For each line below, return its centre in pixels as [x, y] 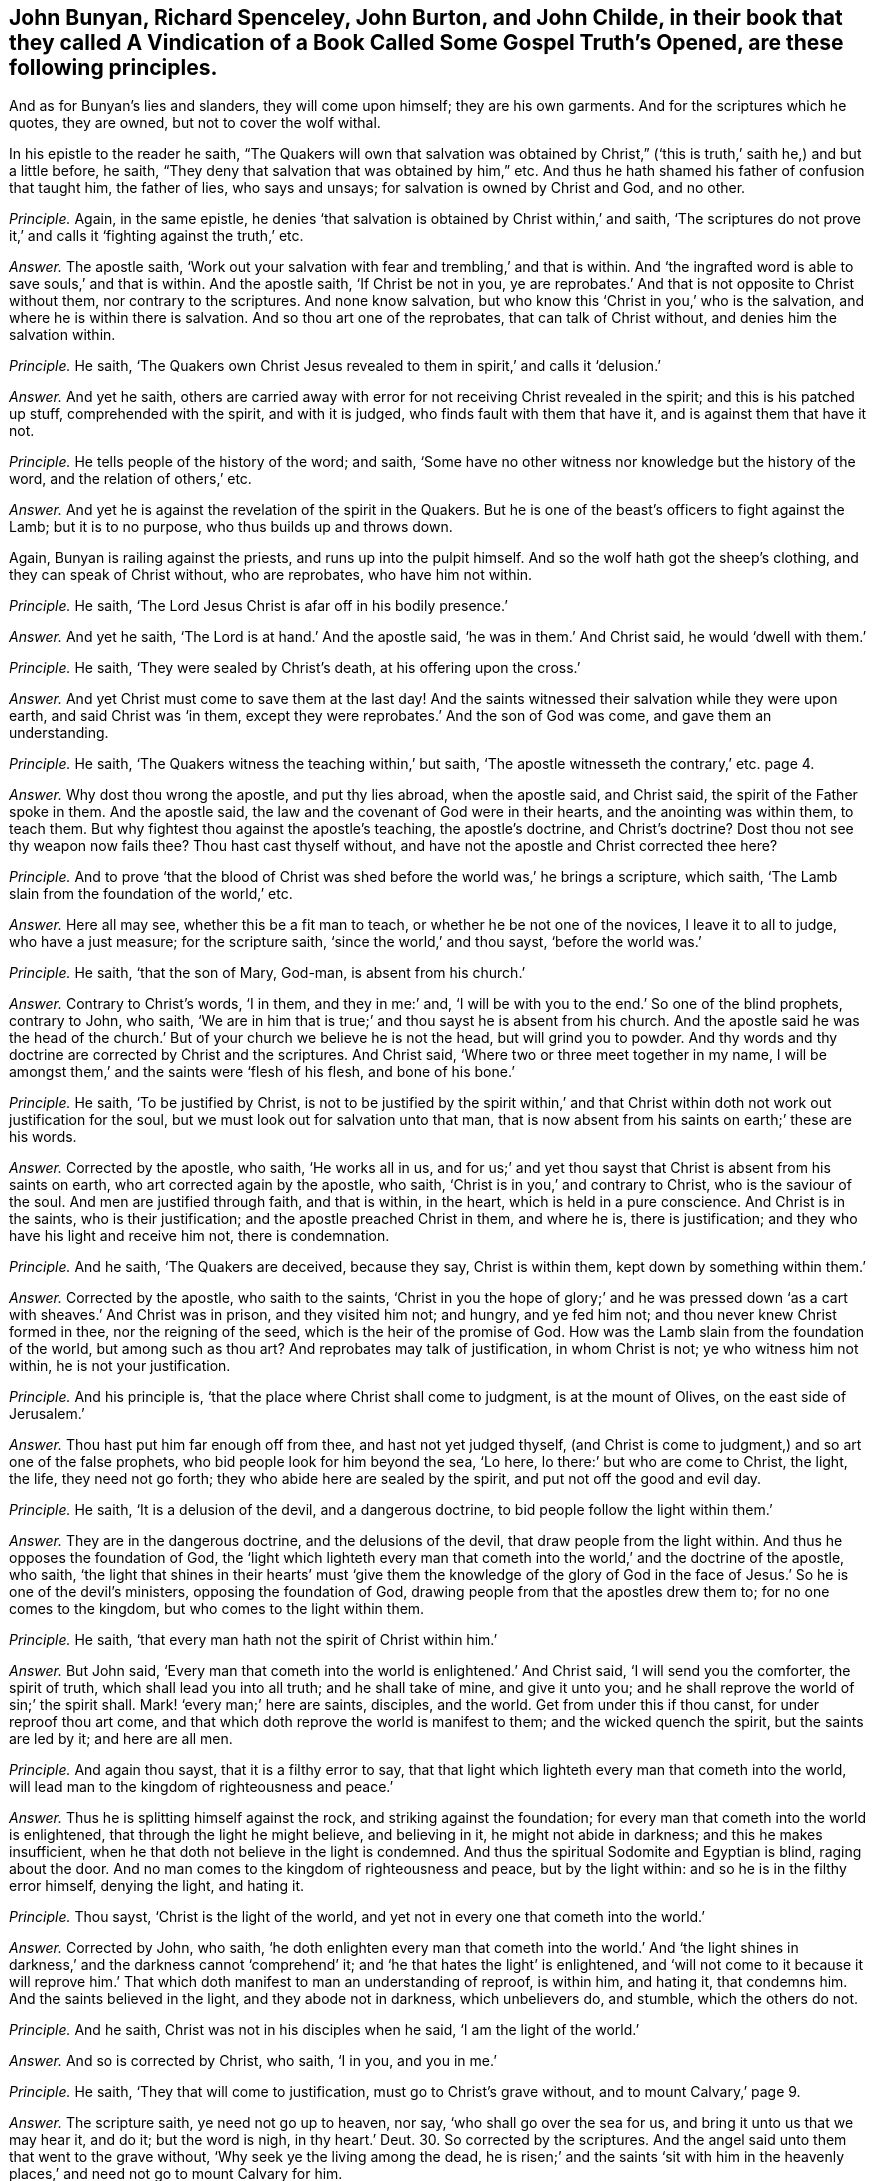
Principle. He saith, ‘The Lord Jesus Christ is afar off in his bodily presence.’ [258, 606]
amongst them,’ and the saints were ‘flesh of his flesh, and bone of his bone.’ [262, 1072]
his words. [43, 1137]
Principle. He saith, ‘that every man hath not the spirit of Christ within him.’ [253, 1640]
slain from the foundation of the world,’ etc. [151, 894]
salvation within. [62, 335]
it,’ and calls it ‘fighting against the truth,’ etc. [156, 236]
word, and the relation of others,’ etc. [130, 479]
